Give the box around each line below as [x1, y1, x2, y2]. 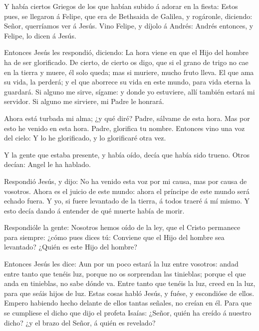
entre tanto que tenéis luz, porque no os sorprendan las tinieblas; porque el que [4, 268, 246, 278]
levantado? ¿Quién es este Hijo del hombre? [4, 241, 137, 252]
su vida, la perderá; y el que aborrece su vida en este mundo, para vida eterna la [4, 76, 251, 87]
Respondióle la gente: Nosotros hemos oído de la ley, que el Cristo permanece [4, 222, 241, 232]
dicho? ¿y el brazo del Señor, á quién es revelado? [4, 317, 156, 327]
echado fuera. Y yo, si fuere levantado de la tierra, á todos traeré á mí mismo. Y [4, 195, 250, 206]
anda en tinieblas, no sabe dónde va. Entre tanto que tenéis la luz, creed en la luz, [4, 278, 256, 288]
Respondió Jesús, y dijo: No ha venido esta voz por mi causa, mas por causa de [4, 175, 247, 186]
